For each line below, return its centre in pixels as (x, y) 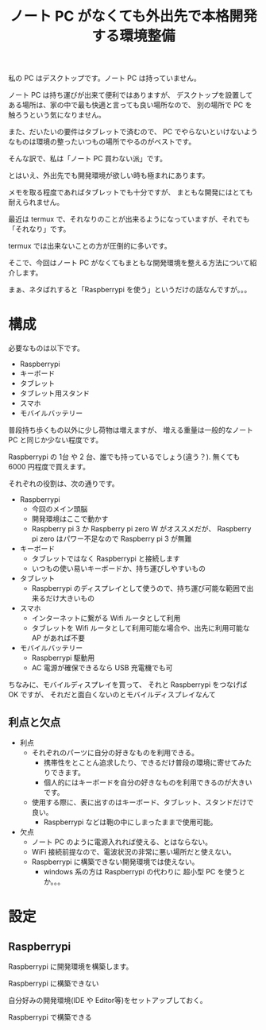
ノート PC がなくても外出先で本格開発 (133, 16)
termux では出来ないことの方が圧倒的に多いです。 (90, 246)
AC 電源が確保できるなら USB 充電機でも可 (102, 668)
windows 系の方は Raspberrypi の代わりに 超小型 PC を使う (141, 871)
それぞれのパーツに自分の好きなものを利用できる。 (115, 752)
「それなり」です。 (39, 229)
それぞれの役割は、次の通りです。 (64, 484)
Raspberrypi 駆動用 (63, 658)
